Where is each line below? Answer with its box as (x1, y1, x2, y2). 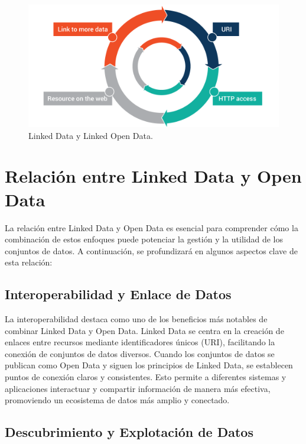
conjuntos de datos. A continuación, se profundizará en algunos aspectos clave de (5, 244, 298, 257)
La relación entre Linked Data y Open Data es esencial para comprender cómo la (5, 221, 298, 234)
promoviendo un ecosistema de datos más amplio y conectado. (5, 394, 230, 406)
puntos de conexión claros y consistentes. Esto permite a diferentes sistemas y (5, 371, 287, 383)
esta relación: (5, 256, 53, 268)
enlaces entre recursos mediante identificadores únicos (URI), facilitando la (5, 336, 275, 348)
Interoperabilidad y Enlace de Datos (5, 285, 232, 303)
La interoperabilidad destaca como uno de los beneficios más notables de (5, 313, 268, 325)
